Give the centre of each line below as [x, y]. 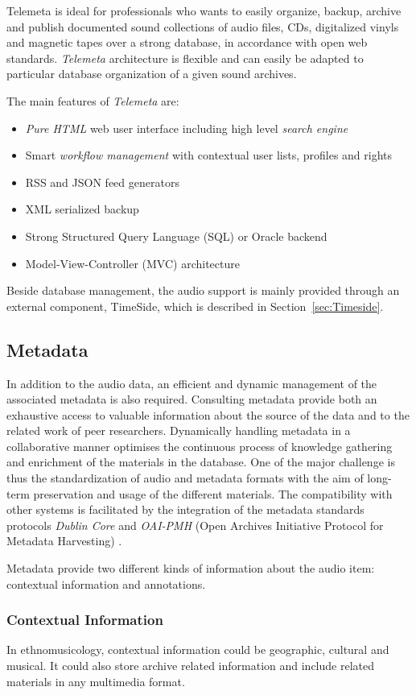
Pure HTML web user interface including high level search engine [187, 128]
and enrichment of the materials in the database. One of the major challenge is [201, 462]
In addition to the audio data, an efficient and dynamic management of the [192, 383]
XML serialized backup [82, 209]
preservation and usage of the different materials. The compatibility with [213, 493]
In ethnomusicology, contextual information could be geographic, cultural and [198, 649]
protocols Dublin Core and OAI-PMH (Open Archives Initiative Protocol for [195, 525]
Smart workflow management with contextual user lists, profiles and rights [209, 155]
